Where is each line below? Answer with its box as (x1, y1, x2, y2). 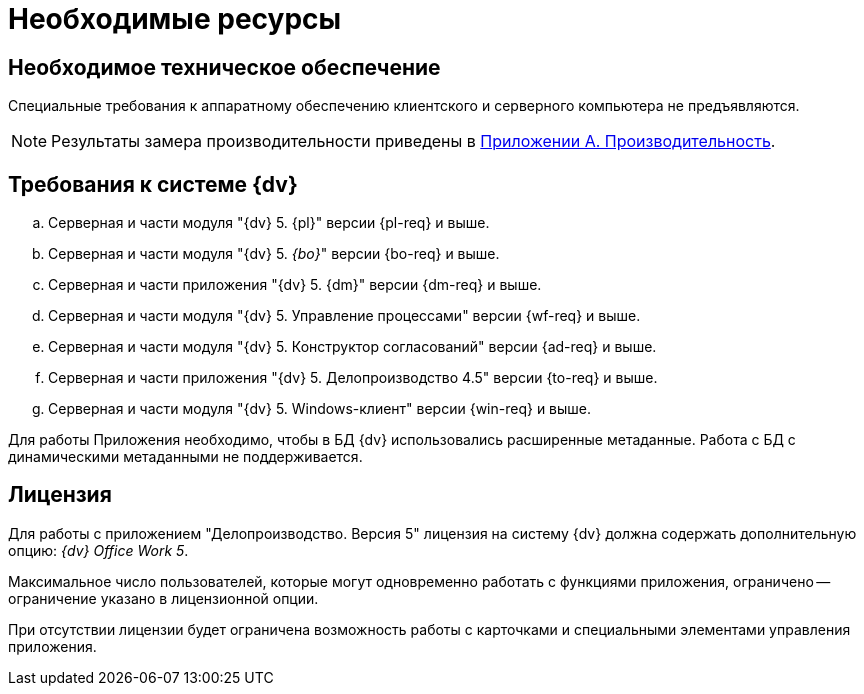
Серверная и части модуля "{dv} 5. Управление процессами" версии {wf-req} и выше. (48, 307, 641, 325)
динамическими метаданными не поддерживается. (8, 448, 363, 466)
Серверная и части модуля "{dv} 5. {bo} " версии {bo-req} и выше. (48, 245, 500, 263)
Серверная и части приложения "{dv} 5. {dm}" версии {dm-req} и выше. (48, 276, 542, 294)
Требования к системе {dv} (8, 171, 298, 197)
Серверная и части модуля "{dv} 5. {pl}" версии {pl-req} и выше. (48, 214, 490, 232)
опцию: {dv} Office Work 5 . (8, 541, 189, 559)
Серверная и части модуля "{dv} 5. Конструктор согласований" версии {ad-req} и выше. (48, 338, 657, 356)
